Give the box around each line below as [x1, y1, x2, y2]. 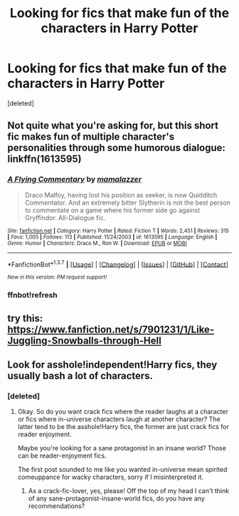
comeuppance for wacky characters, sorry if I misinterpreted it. [17, 473, 204, 482]
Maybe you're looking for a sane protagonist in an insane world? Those [17, 444, 226, 453]
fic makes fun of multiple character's [7, 130, 175, 143]
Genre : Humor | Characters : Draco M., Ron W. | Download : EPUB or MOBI [7, 239, 187, 247]
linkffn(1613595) [7, 153, 82, 165]
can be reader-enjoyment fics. [17, 451, 107, 460]
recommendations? [28, 502, 85, 510]
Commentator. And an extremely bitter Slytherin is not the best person [24, 198, 231, 207]
